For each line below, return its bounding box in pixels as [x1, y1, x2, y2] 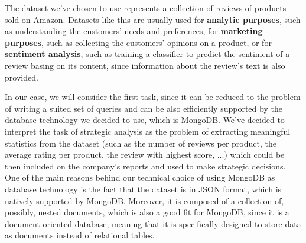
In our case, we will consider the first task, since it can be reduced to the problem [5, 91, 301, 103]
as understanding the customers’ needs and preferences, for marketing [5, 25, 263, 37]
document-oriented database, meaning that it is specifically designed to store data [5, 217, 301, 229]
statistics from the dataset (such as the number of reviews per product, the [5, 137, 276, 149]
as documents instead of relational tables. [5, 229, 155, 241]
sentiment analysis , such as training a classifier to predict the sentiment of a [5, 48, 290, 60]
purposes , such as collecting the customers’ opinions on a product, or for [5, 36, 272, 48]
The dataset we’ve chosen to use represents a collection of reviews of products [5, 2, 287, 14]
